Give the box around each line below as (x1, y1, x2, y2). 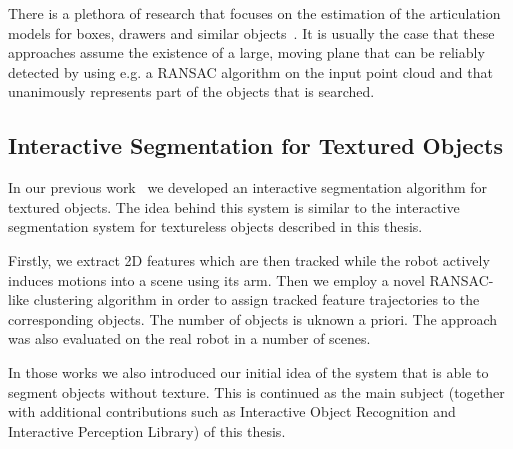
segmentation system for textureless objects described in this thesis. (8, 216, 423, 237)
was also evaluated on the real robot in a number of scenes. (8, 328, 371, 349)
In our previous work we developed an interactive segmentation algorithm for (8, 177, 488, 198)
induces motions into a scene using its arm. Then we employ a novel (8, 269, 425, 290)
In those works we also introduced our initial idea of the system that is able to (8, 361, 489, 382)
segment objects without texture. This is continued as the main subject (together (8, 381, 505, 402)
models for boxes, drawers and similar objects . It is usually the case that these (8, 22, 495, 43)
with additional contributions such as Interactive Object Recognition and (8, 401, 456, 422)
